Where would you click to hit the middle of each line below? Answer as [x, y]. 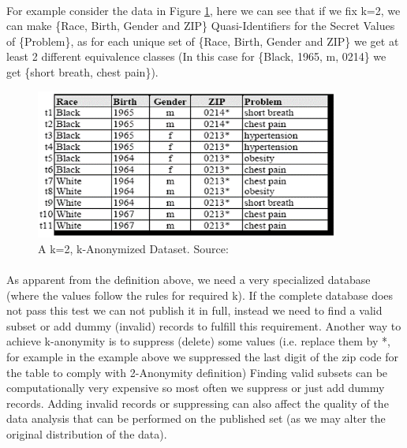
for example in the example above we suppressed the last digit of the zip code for [202, 356]
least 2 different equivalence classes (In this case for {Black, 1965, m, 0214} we [196, 56]
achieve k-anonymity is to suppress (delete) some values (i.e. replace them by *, [198, 341]
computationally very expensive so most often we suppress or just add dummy [196, 388]
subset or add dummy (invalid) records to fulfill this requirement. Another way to [204, 325]
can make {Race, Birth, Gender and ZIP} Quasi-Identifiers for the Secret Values [201, 26]
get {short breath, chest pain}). [82, 71]
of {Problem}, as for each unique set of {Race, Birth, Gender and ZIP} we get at [203, 41]
